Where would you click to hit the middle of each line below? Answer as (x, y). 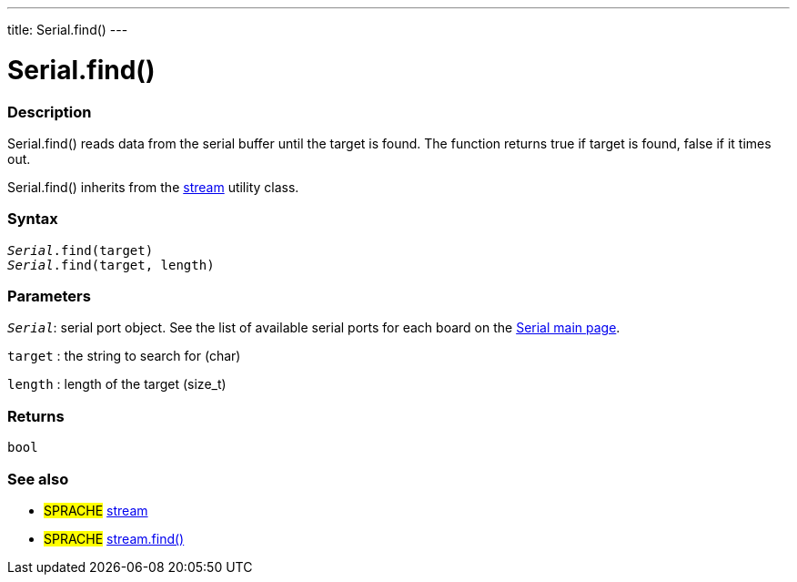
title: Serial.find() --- (68, 30)
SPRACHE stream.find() (114, 538)
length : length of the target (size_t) (117, 384)
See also (38, 479)
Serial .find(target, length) (111, 265)
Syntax (33, 219)
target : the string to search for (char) (124, 356)
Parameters (49, 296)
